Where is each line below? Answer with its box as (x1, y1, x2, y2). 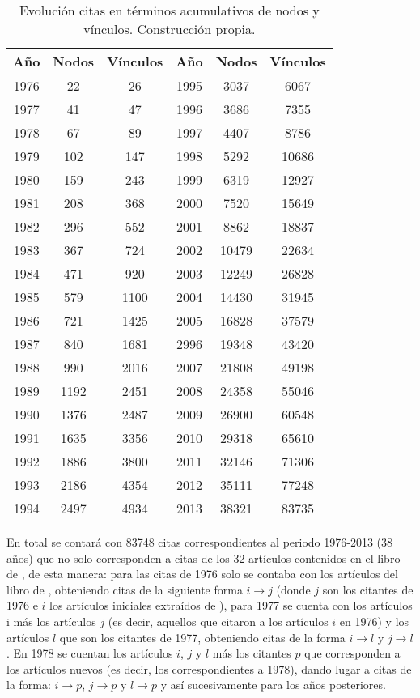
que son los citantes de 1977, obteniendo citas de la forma (59, 628, 346, 645)
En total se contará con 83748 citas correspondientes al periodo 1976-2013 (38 (6, 534, 393, 550)
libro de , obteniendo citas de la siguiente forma (6, 581, 243, 598)
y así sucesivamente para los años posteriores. (160, 676, 386, 693)
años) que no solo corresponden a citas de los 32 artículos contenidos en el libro (6, 549, 401, 566)
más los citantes (212, 645, 291, 662)
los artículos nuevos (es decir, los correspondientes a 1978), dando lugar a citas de (6, 660, 412, 677)
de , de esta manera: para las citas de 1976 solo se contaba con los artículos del (6, 565, 398, 582)
